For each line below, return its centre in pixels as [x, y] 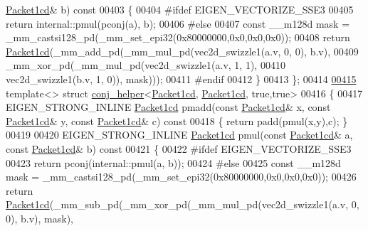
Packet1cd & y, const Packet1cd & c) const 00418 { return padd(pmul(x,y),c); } [177, 120]
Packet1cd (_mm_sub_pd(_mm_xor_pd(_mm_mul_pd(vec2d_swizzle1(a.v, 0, [183, 204]
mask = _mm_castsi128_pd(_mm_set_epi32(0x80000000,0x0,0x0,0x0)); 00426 [181, 177]
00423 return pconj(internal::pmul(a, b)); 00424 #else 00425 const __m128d [173, 162]
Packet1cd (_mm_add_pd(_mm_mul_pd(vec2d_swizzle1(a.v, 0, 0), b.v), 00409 [182, 51]
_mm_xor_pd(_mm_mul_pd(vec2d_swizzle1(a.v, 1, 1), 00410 [146, 65]
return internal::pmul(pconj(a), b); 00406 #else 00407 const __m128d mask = [178, 23]
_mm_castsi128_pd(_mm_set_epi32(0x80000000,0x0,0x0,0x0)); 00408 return [178, 37]
